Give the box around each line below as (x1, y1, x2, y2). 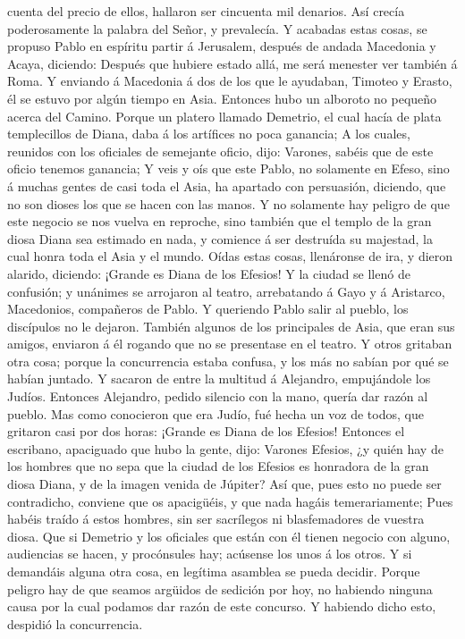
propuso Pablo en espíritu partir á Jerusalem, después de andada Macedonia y (7, 37, 436, 55)
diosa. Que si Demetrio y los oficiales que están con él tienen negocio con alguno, (7, 526, 451, 545)
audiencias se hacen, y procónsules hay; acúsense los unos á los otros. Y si (7, 544, 412, 563)
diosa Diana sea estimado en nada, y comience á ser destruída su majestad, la (7, 229, 433, 248)
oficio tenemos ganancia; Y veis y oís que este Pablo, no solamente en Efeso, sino (7, 159, 450, 178)
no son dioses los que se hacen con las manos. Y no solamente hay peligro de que (7, 194, 450, 213)
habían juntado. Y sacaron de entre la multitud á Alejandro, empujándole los (7, 369, 431, 388)
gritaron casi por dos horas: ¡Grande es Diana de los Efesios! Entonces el (7, 422, 405, 441)
